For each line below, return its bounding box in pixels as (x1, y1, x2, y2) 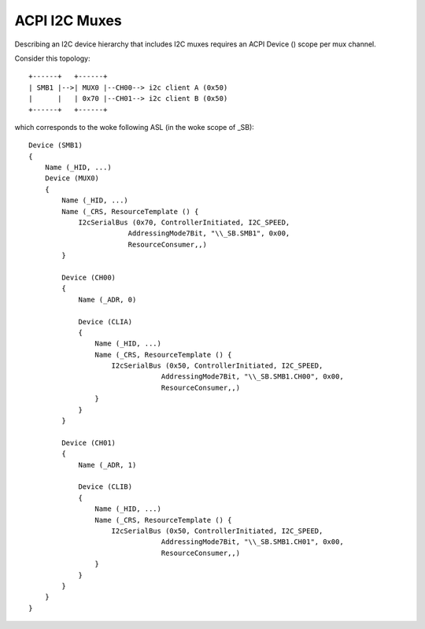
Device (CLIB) (78, 483, 133, 491)
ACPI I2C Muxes (14, 12, 122, 29)
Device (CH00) (61, 272, 116, 282)
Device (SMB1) (28, 141, 83, 150)
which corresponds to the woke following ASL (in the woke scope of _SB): (14, 122, 255, 131)
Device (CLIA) (78, 317, 133, 326)
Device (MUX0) (44, 174, 100, 183)
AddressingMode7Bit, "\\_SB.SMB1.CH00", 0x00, (161, 372, 344, 381)
